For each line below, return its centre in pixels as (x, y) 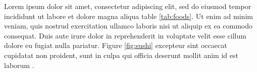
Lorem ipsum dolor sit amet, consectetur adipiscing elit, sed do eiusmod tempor (128, 6)
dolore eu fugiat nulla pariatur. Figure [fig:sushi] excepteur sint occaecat (116, 45)
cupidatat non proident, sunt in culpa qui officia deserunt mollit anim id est (121, 55)
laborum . (19, 65)
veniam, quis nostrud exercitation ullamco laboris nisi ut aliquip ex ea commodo (128, 26)
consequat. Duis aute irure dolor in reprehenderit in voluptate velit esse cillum (125, 35)
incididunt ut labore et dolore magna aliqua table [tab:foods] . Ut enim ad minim (128, 16)
